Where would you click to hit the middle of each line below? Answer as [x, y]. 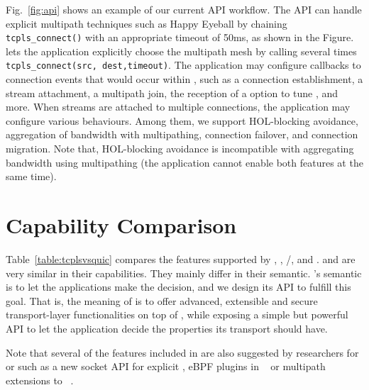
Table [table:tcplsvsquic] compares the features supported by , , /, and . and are [181, 258]
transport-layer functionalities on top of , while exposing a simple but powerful [177, 314]
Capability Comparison [121, 225]
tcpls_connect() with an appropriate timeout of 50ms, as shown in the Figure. [180, 37]
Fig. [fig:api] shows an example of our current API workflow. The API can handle [184, 9]
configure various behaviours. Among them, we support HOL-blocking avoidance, [182, 120]
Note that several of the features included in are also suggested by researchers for [182, 352]
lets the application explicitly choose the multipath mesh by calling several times [181, 51]
